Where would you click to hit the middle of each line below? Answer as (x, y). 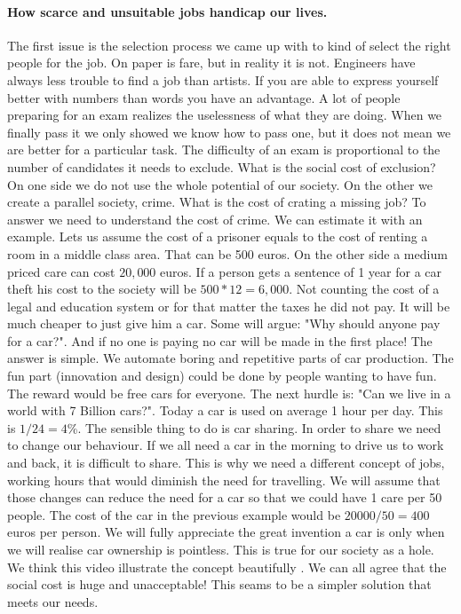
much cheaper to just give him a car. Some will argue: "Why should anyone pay (224, 323)
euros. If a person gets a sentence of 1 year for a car (301, 271)
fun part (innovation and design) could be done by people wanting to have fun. (222, 376)
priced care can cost (61, 271)
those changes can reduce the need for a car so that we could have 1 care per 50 (225, 497)
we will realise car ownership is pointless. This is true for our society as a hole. (221, 550)
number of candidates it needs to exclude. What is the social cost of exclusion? (222, 166)
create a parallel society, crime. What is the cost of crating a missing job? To (217, 202)
